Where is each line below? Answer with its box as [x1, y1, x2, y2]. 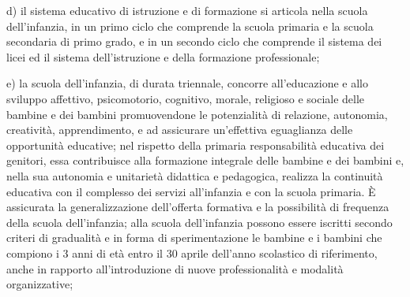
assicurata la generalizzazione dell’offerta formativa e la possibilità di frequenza [6, 199, 389, 215]
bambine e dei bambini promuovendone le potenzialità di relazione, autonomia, [6, 106, 388, 122]
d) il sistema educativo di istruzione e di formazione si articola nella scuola [6, 2, 368, 18]
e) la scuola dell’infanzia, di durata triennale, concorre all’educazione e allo [6, 75, 368, 91]
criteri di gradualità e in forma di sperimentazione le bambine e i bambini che [6, 229, 382, 246]
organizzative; [6, 276, 73, 292]
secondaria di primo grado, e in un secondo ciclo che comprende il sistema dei [6, 33, 382, 50]
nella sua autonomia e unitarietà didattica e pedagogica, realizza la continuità [6, 167, 383, 184]
